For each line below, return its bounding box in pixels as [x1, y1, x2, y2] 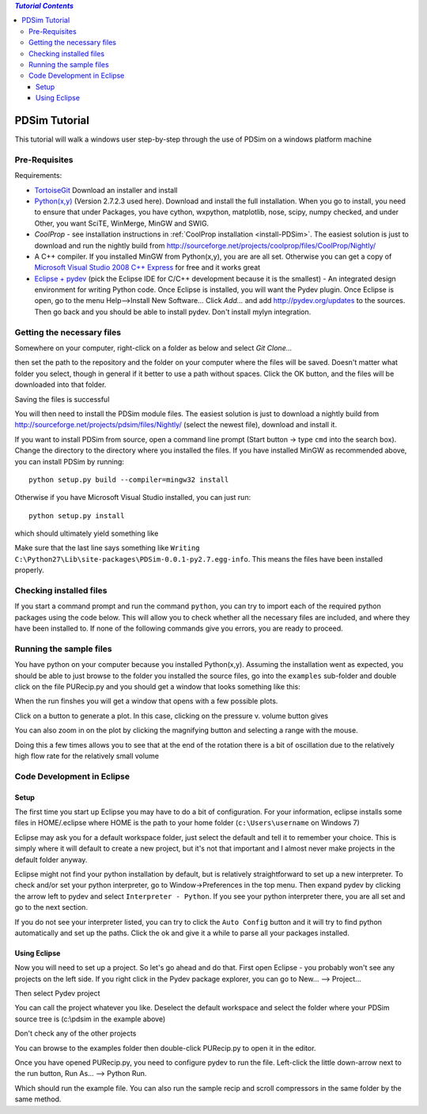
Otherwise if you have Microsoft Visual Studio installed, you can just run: [14, 493, 251, 502]
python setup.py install [28, 511, 125, 520]
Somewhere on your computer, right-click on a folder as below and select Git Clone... [14, 343, 293, 352]
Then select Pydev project [14, 989, 100, 998]
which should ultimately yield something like [14, 529, 159, 538]
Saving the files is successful [14, 394, 110, 404]
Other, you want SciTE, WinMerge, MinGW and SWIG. [34, 218, 210, 228]
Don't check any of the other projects [14, 1029, 137, 1038]
